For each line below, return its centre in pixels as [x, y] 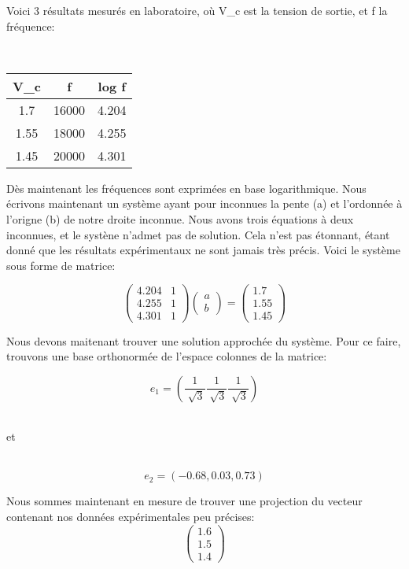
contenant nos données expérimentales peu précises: [131, 517]
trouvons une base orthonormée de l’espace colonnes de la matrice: [167, 356]
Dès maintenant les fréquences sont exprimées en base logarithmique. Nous [186, 188]
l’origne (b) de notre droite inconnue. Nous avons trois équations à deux [180, 218]
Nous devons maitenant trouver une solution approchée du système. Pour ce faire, [204, 340]
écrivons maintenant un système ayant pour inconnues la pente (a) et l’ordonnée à [204, 203]
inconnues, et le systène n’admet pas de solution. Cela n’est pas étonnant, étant [198, 234]
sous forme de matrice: [61, 265]
